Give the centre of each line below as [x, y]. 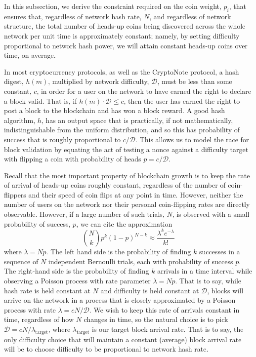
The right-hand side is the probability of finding [77, 271]
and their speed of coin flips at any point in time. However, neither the [136, 194]
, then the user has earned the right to [182, 100]
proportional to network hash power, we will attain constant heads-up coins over [126, 45]
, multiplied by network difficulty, [99, 81]
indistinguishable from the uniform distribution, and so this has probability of [122, 130]
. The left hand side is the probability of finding [119, 252]
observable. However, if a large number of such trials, [84, 214]
